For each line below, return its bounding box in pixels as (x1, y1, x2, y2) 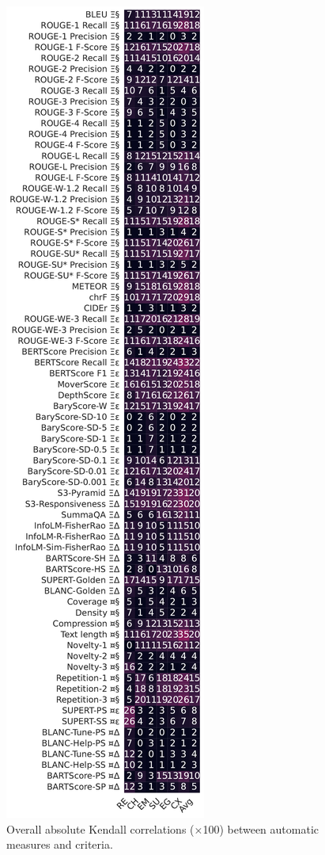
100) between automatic (202, 820, 319, 837)
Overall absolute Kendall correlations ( (6, 820, 195, 837)
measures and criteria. (6, 836, 113, 853)
